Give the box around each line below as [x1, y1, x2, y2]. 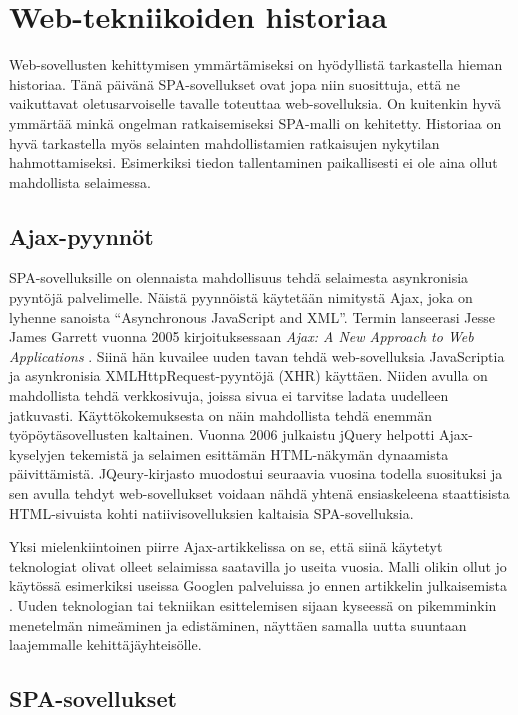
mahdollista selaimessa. [9, 171, 151, 192]
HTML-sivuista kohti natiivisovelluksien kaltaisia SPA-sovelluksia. [9, 502, 414, 523]
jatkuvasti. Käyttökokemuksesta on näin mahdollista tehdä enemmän [9, 404, 433, 425]
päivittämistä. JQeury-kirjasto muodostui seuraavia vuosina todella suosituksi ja [9, 463, 503, 484]
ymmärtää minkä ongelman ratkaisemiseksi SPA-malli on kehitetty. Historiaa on [9, 112, 502, 133]
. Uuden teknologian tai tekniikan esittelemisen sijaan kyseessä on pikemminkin [9, 594, 497, 615]
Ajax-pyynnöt [9, 220, 154, 251]
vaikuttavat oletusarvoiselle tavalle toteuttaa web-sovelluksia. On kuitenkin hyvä [9, 93, 501, 114]
